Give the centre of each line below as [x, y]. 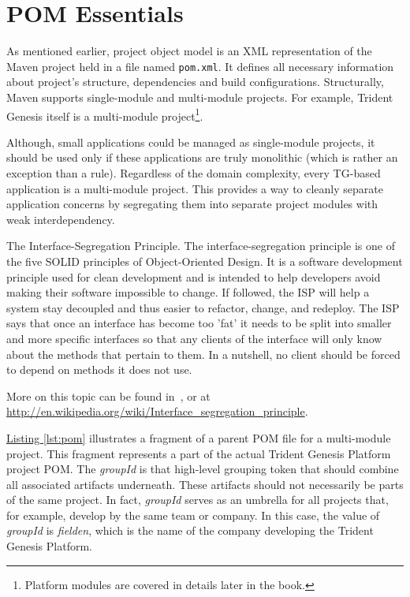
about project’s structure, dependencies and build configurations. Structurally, [195, 82]
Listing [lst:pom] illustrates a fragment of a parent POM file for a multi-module [199, 437]
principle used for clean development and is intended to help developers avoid [194, 276]
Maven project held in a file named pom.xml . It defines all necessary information [200, 66]
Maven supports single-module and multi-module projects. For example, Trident [200, 97]
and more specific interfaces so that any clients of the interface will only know [194, 338]
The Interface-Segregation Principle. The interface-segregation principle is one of [201, 246]
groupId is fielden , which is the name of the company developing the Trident [190, 530]
